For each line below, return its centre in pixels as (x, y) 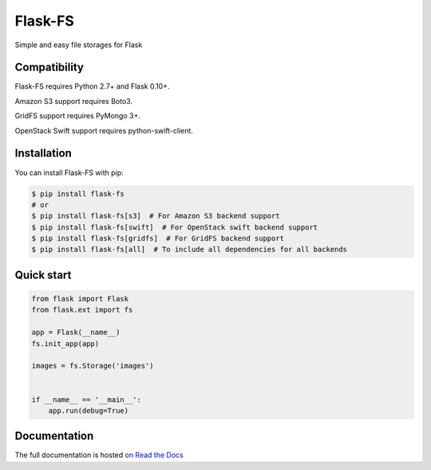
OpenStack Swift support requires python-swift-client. (104, 130)
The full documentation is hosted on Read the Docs (99, 455)
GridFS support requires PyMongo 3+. (78, 116)
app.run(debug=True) (89, 410)
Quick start (43, 275)
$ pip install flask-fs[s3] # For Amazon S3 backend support (156, 216)
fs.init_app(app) (65, 343)
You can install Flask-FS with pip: (69, 173)
